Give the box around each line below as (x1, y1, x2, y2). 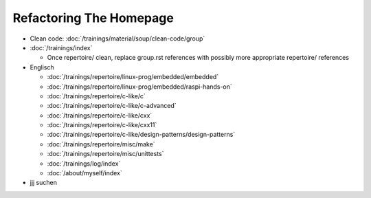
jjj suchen (30, 179, 58, 187)
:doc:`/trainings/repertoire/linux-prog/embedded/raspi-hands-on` (47, 82, 233, 91)
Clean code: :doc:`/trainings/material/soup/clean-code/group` (30, 34, 205, 43)
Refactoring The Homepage (12, 10, 175, 25)
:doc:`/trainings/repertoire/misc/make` (47, 140, 155, 148)
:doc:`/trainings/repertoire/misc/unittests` (47, 150, 164, 158)
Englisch (30, 63, 54, 71)
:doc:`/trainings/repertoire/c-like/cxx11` (47, 121, 157, 129)
